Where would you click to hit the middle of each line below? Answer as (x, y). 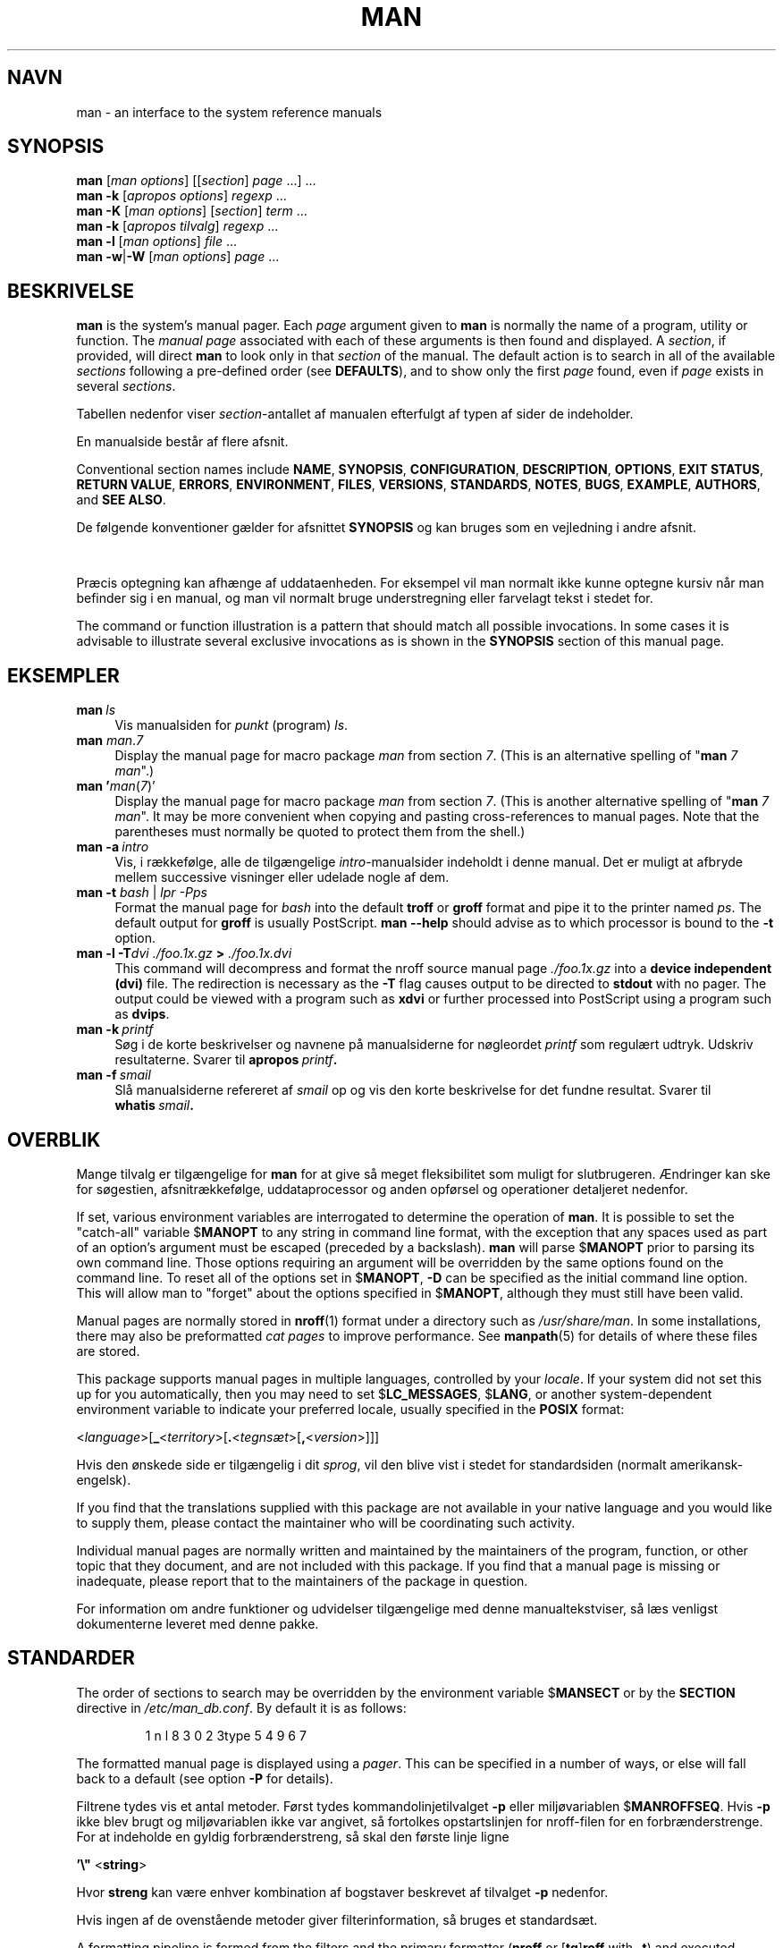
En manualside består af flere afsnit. (182, 442)
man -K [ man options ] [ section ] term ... (192, 211)
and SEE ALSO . (121, 500)
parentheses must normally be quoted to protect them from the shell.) (320, 832)
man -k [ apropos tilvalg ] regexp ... (177, 226)
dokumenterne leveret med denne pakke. (198, 1623)
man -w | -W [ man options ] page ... (178, 257)
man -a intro (113, 847)
